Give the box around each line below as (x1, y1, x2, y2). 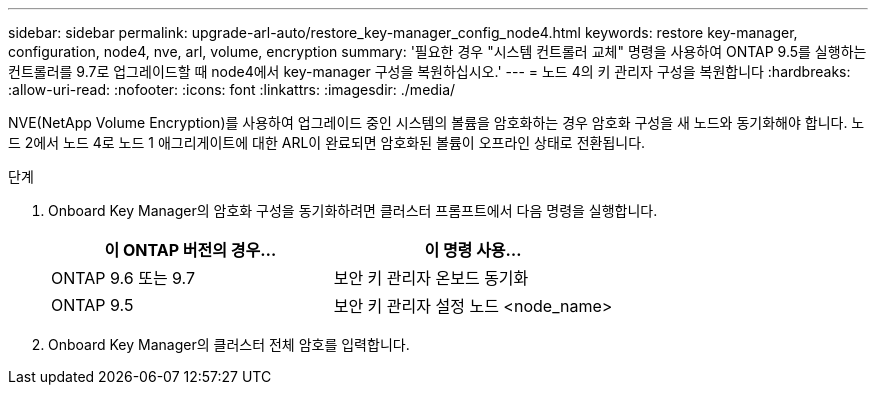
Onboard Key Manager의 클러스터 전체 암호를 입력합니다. (48, 336, 410, 353)
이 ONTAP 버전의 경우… (104, 240, 277, 260)
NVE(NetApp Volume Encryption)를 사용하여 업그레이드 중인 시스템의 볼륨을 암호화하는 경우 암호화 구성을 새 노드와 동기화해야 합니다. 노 (8, 114, 865, 131)
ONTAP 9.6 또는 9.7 (51, 268, 196, 288)
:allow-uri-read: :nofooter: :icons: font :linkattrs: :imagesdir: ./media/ (8, 81, 456, 98)
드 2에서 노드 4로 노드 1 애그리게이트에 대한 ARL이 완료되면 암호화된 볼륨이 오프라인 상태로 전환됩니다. (8, 134, 646, 151)
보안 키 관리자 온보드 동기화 (333, 268, 529, 288)
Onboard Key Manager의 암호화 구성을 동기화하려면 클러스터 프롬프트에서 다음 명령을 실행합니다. (48, 202, 658, 219)
